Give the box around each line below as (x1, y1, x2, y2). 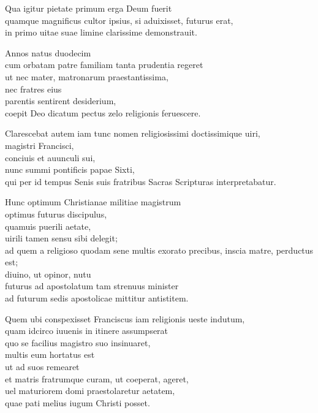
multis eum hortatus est (5, 348, 95, 361)
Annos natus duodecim (5, 46, 91, 59)
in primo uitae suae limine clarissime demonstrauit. (5, 26, 197, 39)
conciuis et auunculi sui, (5, 151, 96, 164)
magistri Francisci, (5, 138, 74, 151)
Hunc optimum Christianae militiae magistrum (5, 195, 181, 208)
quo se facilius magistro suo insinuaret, (5, 336, 151, 349)
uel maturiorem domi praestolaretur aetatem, (5, 384, 175, 397)
